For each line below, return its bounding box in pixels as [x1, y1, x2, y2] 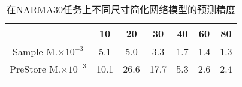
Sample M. [13, 44, 58, 58]
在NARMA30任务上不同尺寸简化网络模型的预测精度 [6, 2, 236, 16]
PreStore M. [10, 62, 61, 76]
